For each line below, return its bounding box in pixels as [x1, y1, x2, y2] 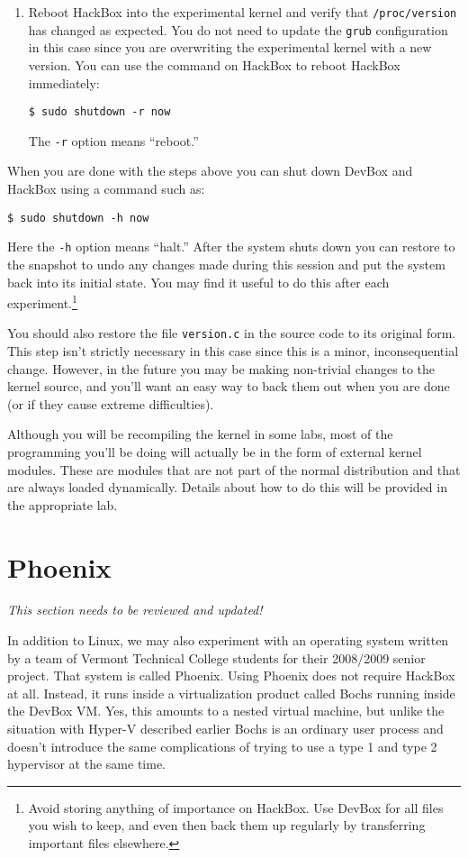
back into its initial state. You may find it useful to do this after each [7, 272, 390, 291]
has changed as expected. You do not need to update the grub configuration [28, 20, 448, 39]
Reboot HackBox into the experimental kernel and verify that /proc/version [28, 3, 457, 21]
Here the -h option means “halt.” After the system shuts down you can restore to [7, 237, 455, 256]
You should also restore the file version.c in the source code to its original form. [7, 324, 456, 342]
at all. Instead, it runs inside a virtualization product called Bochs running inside [7, 683, 455, 702]
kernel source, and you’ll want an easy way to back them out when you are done [7, 377, 450, 396]
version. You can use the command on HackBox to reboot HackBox [28, 55, 400, 74]
